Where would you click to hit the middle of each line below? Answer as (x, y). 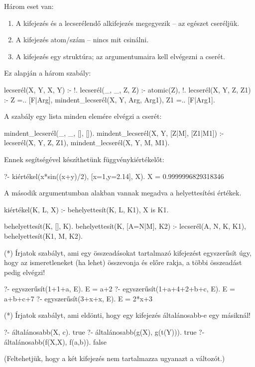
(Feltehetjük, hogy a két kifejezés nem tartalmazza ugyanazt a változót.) (115, 358)
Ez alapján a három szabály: (48, 73)
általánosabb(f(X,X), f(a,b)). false (55, 341)
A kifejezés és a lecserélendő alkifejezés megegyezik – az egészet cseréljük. (127, 23)
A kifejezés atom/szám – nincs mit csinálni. (82, 40)
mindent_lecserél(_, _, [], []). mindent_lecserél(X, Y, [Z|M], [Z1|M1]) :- (114, 133)
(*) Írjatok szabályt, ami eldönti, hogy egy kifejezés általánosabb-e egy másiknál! (127, 315)
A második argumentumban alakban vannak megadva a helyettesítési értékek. (123, 193)
